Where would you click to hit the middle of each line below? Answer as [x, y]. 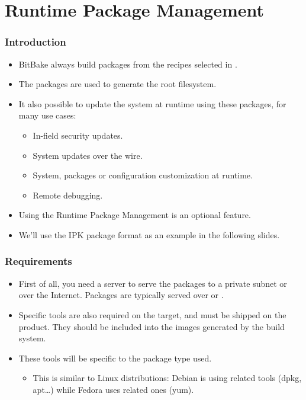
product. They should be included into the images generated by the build [152, 326]
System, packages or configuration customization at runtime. [143, 175]
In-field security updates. [78, 135]
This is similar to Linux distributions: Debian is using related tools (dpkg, [167, 378]
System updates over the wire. [88, 155]
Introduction [36, 42]
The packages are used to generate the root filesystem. [117, 84]
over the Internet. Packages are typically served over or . [121, 295]
